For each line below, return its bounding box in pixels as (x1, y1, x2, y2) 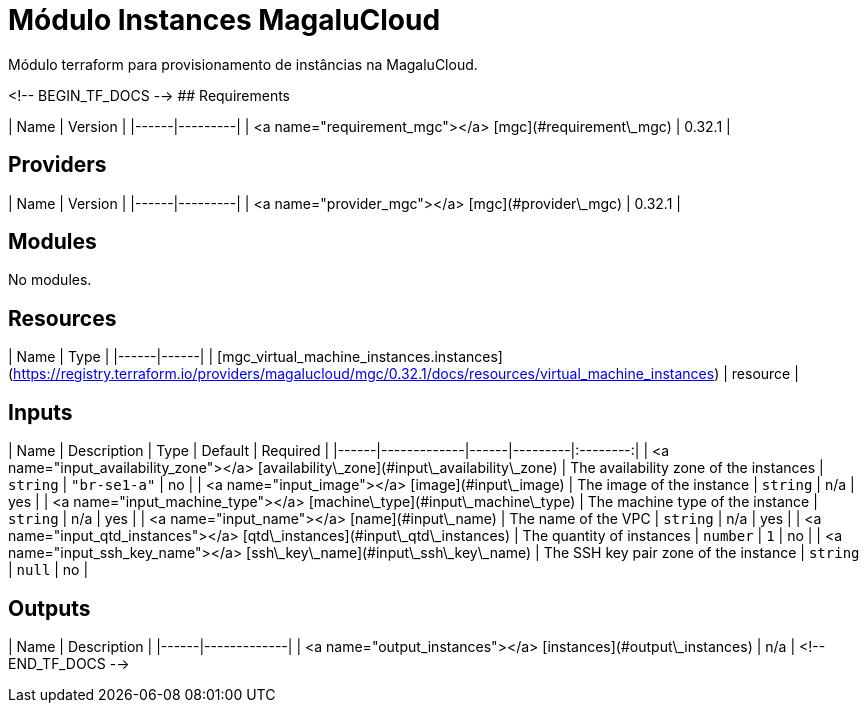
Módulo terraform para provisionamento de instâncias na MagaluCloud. (8, 55, 478, 73)
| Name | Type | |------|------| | (8, 348, 214, 366)
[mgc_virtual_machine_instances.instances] (217, 348, 503, 366)
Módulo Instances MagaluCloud (8, 3, 441, 37)
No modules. (8, 271, 92, 289)
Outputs (8, 595, 91, 621)
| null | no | (8, 561, 89, 579)
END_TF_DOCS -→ (8, 654, 130, 672)
